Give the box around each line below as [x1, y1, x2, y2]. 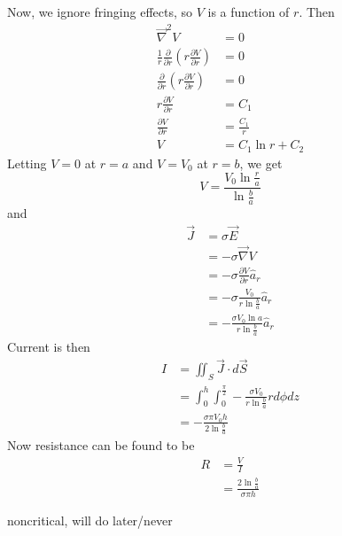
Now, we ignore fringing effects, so [7, 3, 193, 20]
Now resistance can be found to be [7, 436, 195, 454]
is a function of [207, 3, 290, 20]
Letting [7, 153, 47, 172]
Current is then [7, 337, 90, 355]
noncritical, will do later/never [7, 510, 173, 529]
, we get [239, 153, 283, 172]
